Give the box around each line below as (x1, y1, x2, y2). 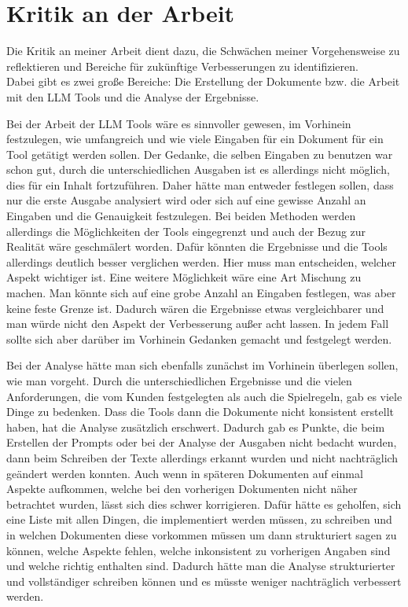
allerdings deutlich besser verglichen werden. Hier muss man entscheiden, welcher (6, 253, 397, 270)
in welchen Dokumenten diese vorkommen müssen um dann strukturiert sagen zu (6, 526, 397, 543)
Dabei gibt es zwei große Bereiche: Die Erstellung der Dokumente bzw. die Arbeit (6, 73, 400, 90)
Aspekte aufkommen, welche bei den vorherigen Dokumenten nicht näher (6, 480, 358, 497)
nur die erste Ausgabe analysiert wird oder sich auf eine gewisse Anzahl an (6, 192, 366, 208)
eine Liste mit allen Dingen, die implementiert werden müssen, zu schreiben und (6, 511, 392, 528)
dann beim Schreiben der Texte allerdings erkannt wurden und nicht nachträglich (6, 449, 399, 465)
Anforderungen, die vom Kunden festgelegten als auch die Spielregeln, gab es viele (6, 388, 402, 404)
